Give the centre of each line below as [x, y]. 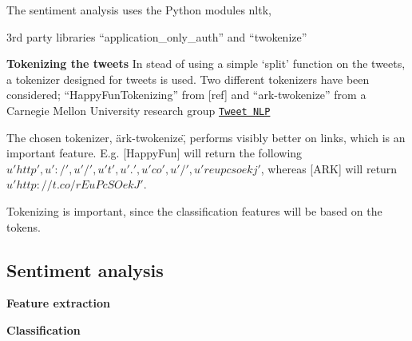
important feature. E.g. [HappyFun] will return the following [154, 153]
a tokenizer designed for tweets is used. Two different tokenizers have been [188, 79]
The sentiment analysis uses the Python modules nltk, [139, 10]
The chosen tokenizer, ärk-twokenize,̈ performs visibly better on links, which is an [206, 137]
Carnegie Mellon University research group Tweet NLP [139, 110]
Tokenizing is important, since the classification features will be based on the [194, 211]
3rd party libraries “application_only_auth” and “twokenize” [157, 36]
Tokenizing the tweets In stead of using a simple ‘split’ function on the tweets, [206, 63]
